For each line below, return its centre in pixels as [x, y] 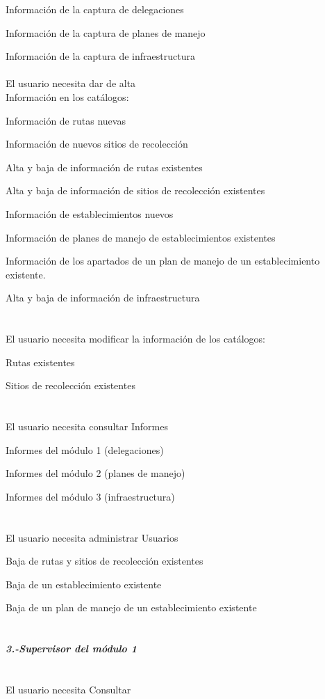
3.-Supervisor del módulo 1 [71, 649]
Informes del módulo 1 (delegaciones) [85, 449]
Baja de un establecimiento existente [84, 584]
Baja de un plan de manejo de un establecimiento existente [131, 607]
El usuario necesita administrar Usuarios [92, 537]
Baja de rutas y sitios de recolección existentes [105, 561]
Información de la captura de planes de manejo [106, 32]
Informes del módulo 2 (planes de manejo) [95, 473]
